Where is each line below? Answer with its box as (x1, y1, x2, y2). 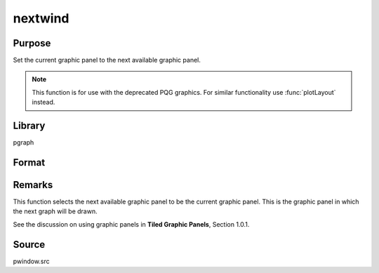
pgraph (13, 138, 34, 147)
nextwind (13, 11, 69, 26)
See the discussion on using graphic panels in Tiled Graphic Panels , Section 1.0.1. (13, 220, 250, 228)
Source (13, 239, 46, 251)
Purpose (13, 37, 51, 49)
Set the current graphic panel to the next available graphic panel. (13, 56, 201, 65)
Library (13, 120, 46, 132)
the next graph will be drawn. (13, 207, 98, 215)
